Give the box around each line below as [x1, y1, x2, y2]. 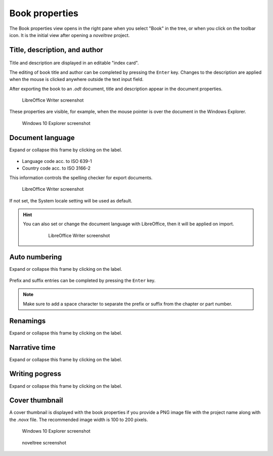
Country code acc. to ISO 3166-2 [22, 165, 91, 172]
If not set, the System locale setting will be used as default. [9, 197, 132, 203]
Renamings [9, 316, 46, 325]
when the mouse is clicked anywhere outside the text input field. [9, 76, 144, 82]
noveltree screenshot [22, 439, 67, 445]
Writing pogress [9, 369, 62, 378]
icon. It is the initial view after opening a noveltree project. [9, 32, 130, 38]
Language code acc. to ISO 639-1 [22, 158, 92, 164]
